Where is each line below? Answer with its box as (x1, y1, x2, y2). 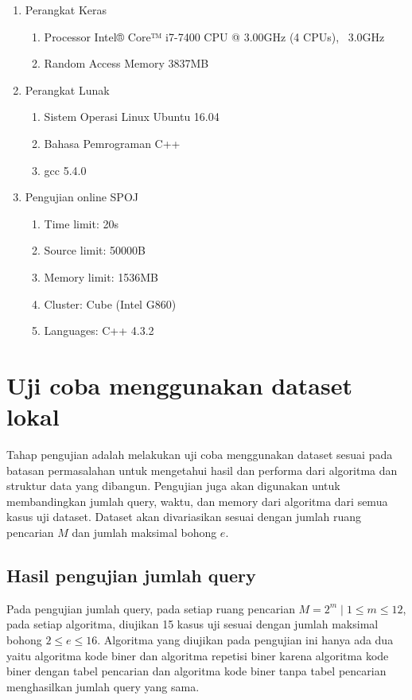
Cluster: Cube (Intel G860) (44, 295, 177, 312)
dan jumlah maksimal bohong (72, 524, 217, 540)
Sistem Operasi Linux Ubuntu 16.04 (44, 108, 220, 125)
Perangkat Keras (25, 2, 107, 17)
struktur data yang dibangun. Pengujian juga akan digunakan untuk (6, 477, 340, 494)
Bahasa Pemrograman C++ (44, 134, 181, 151)
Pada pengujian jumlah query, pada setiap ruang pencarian (6, 600, 295, 616)
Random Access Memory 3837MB (44, 55, 209, 72)
